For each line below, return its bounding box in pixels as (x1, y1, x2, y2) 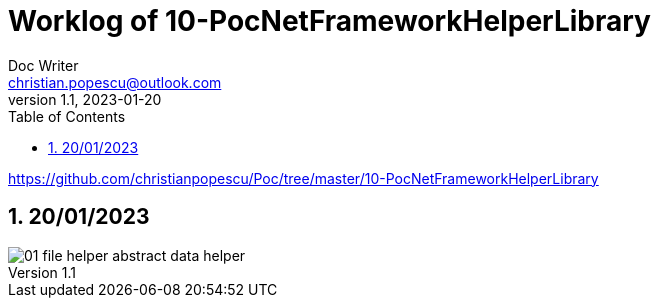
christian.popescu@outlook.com (8, 73, 222, 91)
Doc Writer (8, 56, 79, 74)
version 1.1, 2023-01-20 (8, 90, 162, 108)
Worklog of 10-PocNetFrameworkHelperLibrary (8, 4, 651, 38)
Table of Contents (8, 107, 126, 125)
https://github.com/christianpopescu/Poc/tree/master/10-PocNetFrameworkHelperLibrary (8, 169, 599, 187)
